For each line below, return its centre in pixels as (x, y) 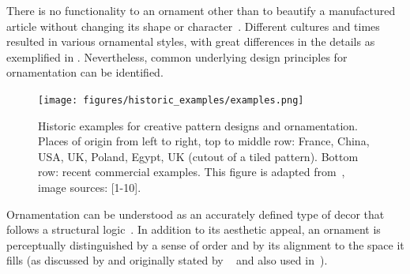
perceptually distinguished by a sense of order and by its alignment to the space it (205, 244)
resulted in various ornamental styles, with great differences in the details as (191, 41)
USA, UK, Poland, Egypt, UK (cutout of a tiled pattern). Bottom (198, 156)
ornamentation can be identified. (85, 72)
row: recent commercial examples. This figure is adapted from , (192, 172)
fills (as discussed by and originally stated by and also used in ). (167, 260)
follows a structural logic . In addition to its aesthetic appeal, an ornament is (194, 229)
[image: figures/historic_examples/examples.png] (171, 100)
